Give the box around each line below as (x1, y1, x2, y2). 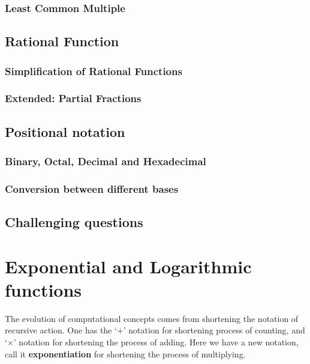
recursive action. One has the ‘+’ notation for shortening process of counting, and (5, 324, 305, 336)
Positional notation (5, 122, 125, 141)
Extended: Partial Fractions (5, 91, 142, 106)
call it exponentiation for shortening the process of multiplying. (5, 347, 246, 360)
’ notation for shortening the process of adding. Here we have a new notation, (13, 336, 299, 348)
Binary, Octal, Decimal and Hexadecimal (5, 154, 206, 169)
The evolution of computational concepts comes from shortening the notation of (5, 312, 299, 324)
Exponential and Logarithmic (5, 253, 252, 278)
